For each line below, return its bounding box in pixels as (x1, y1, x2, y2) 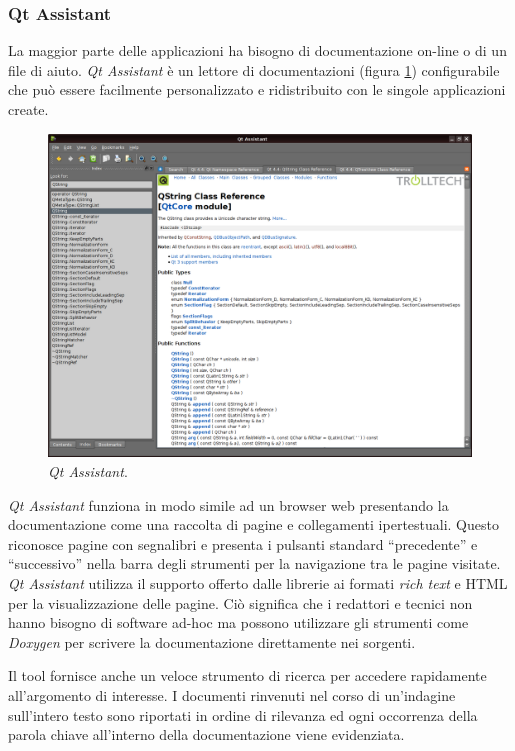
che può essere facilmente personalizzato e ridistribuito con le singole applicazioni (8, 79, 506, 100)
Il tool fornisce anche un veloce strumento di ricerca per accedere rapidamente (8, 665, 487, 686)
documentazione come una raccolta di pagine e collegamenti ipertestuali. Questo (8, 514, 499, 535)
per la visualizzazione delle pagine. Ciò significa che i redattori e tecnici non (8, 592, 473, 613)
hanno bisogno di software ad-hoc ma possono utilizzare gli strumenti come (8, 612, 469, 633)
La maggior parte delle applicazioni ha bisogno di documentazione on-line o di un (8, 40, 507, 61)
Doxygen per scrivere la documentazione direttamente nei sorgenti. (8, 631, 416, 652)
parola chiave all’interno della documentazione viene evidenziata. (8, 724, 405, 745)
